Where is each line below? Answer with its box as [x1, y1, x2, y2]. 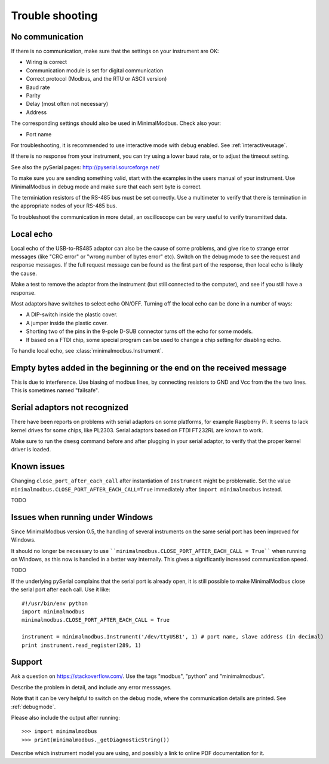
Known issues [11, 462, 65, 472]
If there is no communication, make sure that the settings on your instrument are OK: [11, 48, 219, 55]
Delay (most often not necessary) [26, 100, 109, 108]
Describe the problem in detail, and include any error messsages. [11, 683, 172, 690]
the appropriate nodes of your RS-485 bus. [11, 202, 118, 209]
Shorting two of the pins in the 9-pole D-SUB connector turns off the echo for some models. [26, 328, 253, 335]
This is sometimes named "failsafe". [11, 387, 100, 394]
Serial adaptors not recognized [11, 402, 128, 412]
